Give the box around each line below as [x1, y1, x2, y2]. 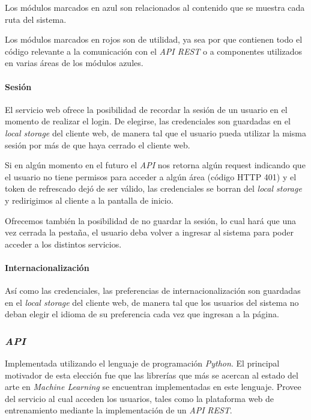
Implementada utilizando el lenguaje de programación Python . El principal [5, 357, 280, 370]
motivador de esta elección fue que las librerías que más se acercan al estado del [5, 368, 298, 381]
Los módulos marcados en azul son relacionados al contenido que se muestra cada [5, 1, 305, 13]
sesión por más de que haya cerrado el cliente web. [5, 138, 190, 151]
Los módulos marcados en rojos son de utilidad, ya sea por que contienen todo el [5, 33, 303, 46]
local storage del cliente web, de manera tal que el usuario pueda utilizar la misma [5, 126, 306, 139]
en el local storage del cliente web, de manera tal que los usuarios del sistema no [5, 296, 299, 308]
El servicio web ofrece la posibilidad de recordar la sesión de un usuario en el [5, 103, 288, 115]
